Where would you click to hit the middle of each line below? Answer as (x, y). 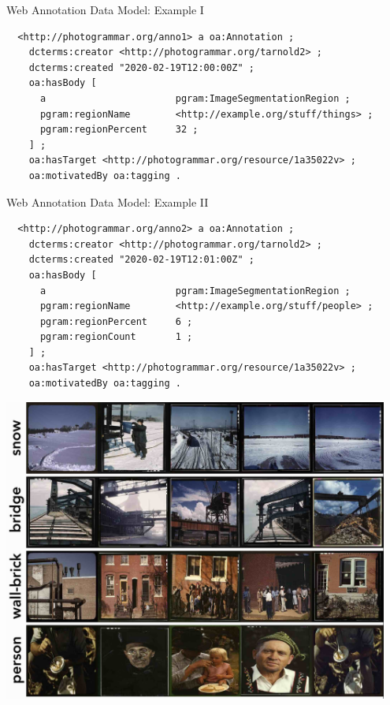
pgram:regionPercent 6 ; (116, 321)
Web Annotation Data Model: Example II (108, 201)
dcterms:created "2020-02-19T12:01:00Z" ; (141, 260)
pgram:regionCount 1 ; (116, 337)
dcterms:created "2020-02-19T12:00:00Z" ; (141, 67)
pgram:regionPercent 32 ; (119, 130)
